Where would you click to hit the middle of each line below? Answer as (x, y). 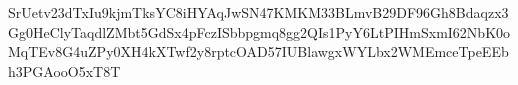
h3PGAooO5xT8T (64, 70)
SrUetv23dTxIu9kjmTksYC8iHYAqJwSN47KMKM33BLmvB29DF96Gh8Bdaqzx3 (258, 12)
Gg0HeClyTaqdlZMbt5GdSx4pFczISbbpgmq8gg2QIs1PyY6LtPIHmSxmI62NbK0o (259, 31)
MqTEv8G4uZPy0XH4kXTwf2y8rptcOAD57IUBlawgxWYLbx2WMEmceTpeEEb (258, 51)
